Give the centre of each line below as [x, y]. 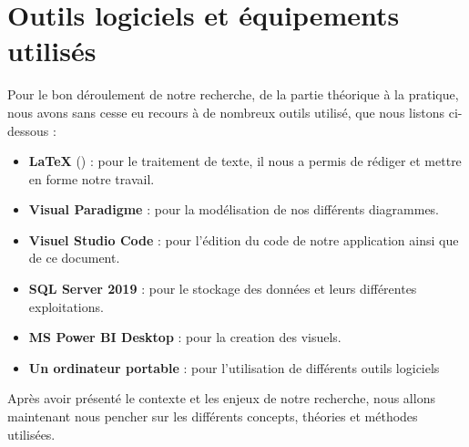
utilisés [52, 51]
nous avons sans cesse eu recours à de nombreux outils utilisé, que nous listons [226, 112]
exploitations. [66, 306]
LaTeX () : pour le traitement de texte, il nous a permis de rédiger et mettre [245, 161]
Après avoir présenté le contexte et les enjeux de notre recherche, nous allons [221, 398]
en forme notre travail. [92, 178]
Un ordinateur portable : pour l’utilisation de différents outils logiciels [234, 367]
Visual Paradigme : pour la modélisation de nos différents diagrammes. [234, 209]
